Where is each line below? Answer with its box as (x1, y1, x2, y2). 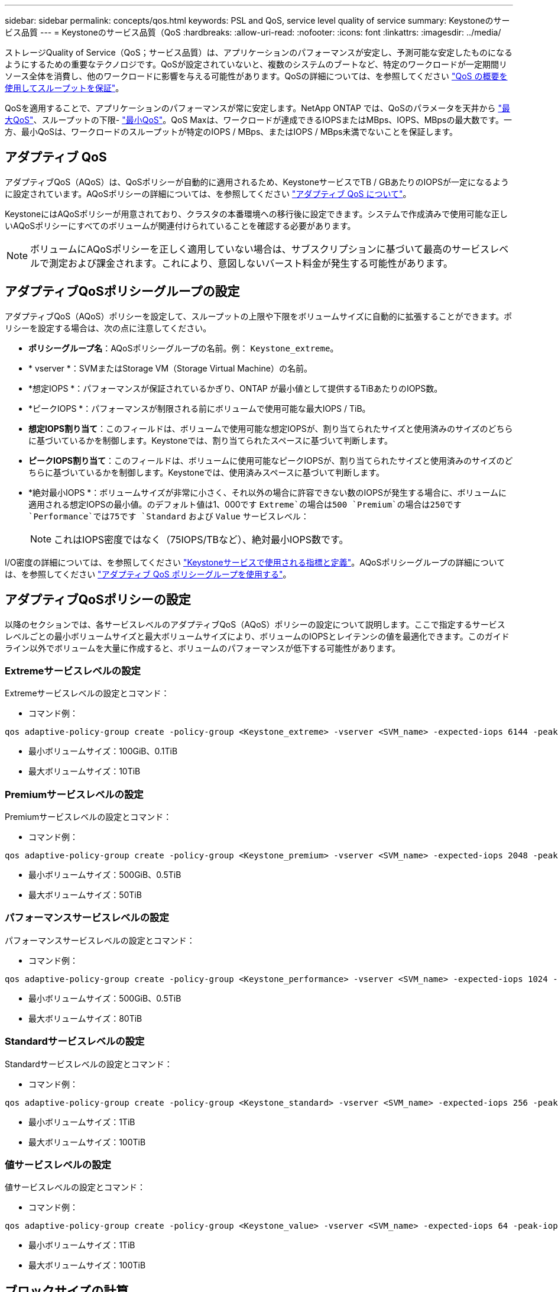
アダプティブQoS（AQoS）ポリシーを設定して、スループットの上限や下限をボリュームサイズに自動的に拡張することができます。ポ (5, 311, 512, 321)
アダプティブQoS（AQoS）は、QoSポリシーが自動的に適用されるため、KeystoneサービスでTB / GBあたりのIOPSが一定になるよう (5, 176, 509, 187)
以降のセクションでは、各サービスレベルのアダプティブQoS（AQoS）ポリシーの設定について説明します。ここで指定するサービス (5, 619, 505, 629)
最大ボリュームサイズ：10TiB (28, 766, 141, 777)
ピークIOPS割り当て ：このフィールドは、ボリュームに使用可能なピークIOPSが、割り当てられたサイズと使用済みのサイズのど (28, 455, 513, 466)
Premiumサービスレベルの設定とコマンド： (5, 812, 172, 822)
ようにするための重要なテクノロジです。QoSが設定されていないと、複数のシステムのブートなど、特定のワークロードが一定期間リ (5, 59, 507, 69)
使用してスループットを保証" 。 (5, 83, 124, 93)
